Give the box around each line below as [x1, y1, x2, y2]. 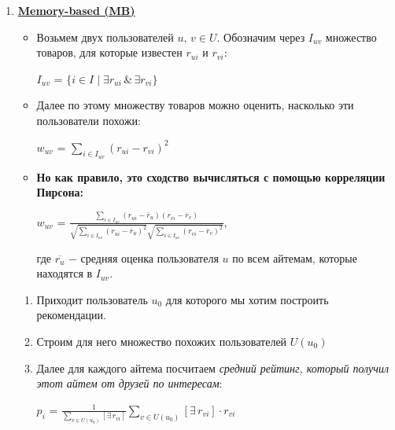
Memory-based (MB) [17, 2, 135, 18]
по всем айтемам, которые [232, 249, 357, 266]
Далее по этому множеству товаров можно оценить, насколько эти [36, 97, 354, 113]
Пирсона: [36, 184, 84, 200]
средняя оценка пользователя [80, 249, 219, 266]
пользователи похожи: [36, 112, 141, 128]
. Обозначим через [216, 28, 305, 45]
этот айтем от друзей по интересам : [36, 375, 223, 391]
